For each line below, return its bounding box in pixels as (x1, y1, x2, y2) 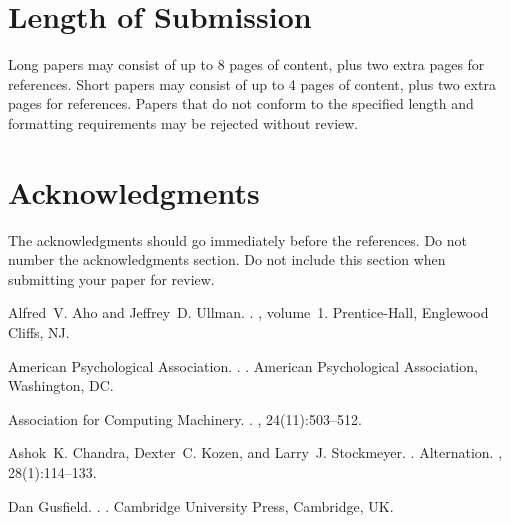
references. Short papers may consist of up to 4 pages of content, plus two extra (8, 73, 496, 94)
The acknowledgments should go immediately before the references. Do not (8, 229, 468, 250)
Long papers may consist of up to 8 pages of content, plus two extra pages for (8, 54, 485, 75)
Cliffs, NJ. (8, 322, 70, 342)
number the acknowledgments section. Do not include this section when (8, 249, 446, 270)
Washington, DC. (8, 375, 114, 396)
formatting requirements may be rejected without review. (8, 112, 359, 133)
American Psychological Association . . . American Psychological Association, (8, 355, 478, 376)
